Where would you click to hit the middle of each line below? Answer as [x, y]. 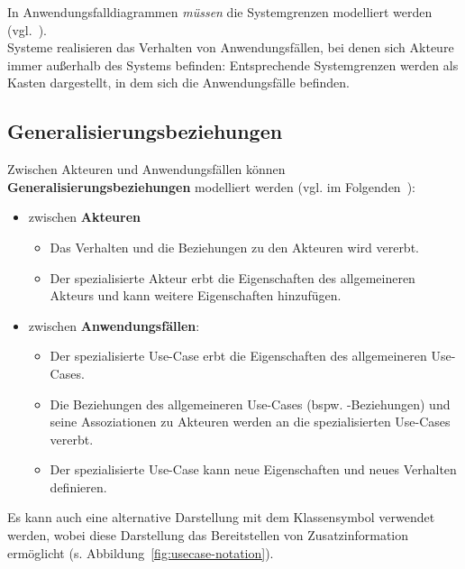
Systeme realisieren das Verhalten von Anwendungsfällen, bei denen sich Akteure [231, 47]
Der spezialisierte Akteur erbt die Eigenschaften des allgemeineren [232, 277]
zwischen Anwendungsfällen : [114, 325]
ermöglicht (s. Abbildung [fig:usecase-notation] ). [141, 552]
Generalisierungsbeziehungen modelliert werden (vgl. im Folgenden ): [211, 186]
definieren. [78, 486]
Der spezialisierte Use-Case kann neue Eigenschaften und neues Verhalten [253, 469]
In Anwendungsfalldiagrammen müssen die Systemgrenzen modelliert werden [220, 12]
